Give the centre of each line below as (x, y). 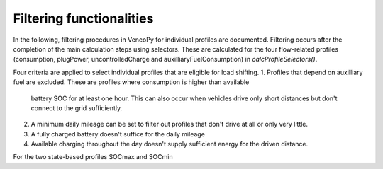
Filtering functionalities (83, 18)
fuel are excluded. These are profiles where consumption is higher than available (131, 82)
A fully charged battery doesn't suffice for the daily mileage (118, 134)
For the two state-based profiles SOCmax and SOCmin (93, 157)
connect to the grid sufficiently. (77, 108)
